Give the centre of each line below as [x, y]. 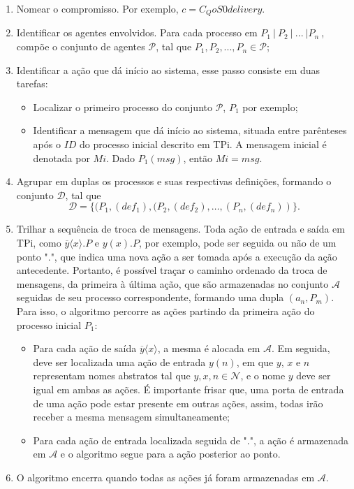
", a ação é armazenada [299, 440]
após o [47, 144]
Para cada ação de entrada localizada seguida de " [140, 440]
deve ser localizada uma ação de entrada [119, 362]
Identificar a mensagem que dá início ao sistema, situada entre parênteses [190, 130]
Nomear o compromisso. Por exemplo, [97, 8]
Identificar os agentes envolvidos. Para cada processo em [137, 32]
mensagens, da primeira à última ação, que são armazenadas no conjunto [172, 283]
